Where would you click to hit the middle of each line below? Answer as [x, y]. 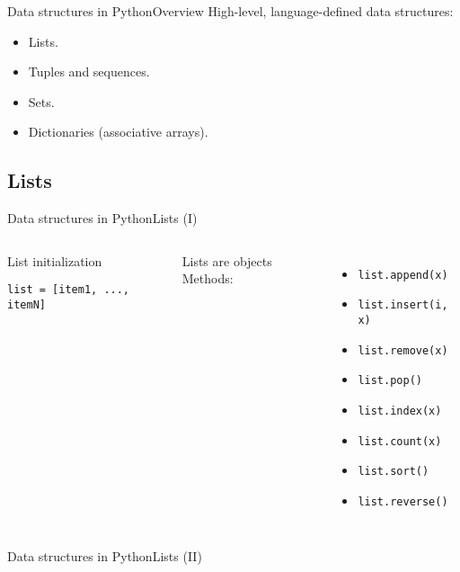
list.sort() [394, 472]
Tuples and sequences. [89, 71]
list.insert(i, [403, 305]
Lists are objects [227, 260]
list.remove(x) [403, 350]
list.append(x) [403, 275]
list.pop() [390, 381]
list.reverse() [403, 502]
